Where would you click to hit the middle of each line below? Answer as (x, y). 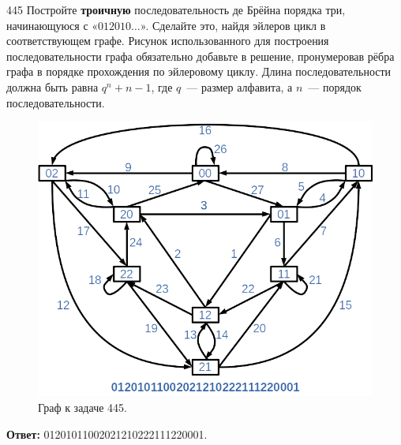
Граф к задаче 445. (82, 407)
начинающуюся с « (52, 25)
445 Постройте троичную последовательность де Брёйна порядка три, (176, 9)
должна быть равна (52, 86)
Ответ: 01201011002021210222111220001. (107, 434)
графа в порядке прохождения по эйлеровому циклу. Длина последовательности (199, 71)
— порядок (335, 86)
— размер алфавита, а (240, 86)
